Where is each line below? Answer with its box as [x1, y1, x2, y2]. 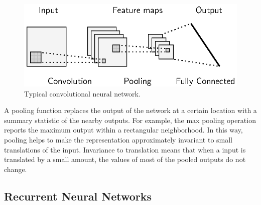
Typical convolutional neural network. [24, 88, 141, 98]
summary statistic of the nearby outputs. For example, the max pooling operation [4, 114, 256, 125]
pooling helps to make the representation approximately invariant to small [4, 134, 233, 144]
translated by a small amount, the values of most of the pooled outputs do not [4, 154, 246, 164]
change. [4, 163, 27, 174]
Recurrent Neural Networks [4, 188, 152, 203]
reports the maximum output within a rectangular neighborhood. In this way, [4, 124, 243, 135]
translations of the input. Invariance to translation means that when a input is [4, 144, 246, 154]
